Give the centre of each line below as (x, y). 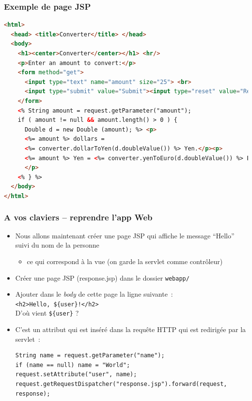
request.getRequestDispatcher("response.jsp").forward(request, (121, 384)
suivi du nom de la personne (57, 245)
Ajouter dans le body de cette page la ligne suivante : (94, 294)
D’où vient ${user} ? (47, 313)
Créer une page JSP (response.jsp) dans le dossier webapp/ (102, 277)
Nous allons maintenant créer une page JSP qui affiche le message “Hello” (125, 235)
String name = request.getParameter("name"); (90, 356)
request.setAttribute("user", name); (76, 375)
